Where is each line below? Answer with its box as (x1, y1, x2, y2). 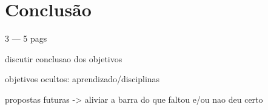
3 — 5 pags (5, 32, 47, 45)
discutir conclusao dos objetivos (5, 52, 122, 65)
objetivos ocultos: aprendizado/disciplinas (5, 73, 160, 85)
